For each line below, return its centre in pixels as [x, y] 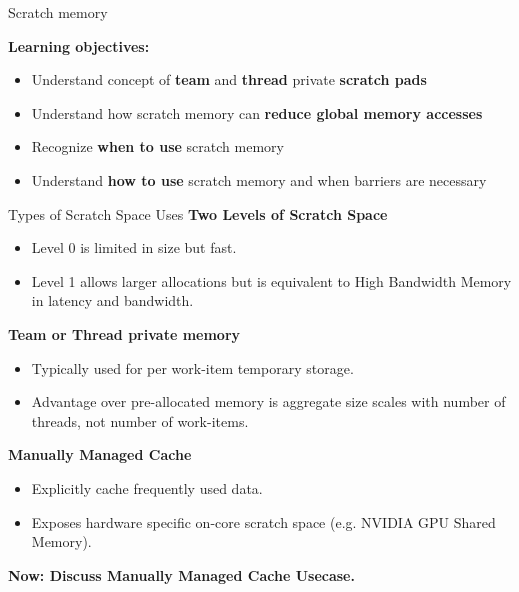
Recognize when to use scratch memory [157, 146]
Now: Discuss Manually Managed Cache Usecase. [181, 574]
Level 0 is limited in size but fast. [134, 247]
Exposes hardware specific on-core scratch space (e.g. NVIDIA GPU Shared [263, 521]
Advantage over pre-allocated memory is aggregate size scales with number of [268, 401]
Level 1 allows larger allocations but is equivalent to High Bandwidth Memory [271, 280]
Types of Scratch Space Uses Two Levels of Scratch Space [198, 213]
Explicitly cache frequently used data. [147, 487]
